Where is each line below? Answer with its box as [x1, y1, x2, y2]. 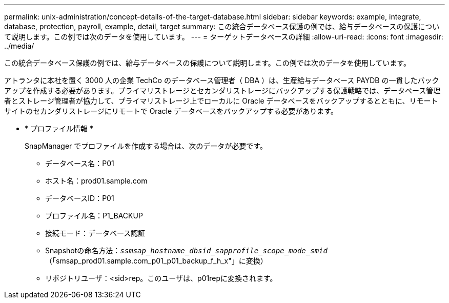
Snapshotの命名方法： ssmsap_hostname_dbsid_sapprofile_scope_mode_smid [45, 246, 328, 255]
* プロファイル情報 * [25, 124, 93, 133]
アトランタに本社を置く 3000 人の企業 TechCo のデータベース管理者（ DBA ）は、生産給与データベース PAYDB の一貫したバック [4, 76, 439, 85]
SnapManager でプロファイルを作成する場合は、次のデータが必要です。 [25, 142, 267, 150]
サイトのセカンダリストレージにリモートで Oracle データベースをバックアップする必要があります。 [4, 107, 338, 115]
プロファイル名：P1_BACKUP [45, 211, 143, 220]
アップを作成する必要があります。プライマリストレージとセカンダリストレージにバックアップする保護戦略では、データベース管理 [4, 86, 441, 95]
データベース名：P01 [45, 159, 114, 168]
